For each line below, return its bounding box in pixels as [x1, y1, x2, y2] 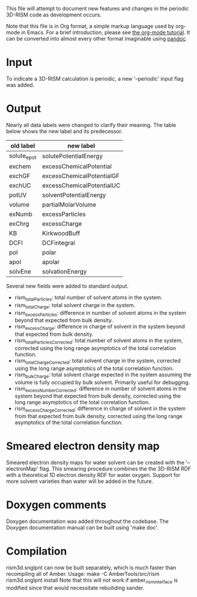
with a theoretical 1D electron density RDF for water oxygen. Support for [6, 472, 181, 479]
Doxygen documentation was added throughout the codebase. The [6, 518, 169, 525]
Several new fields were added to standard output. [6, 282, 129, 290]
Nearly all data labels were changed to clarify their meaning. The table [6, 121, 176, 128]
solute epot [9, 151, 37, 161]
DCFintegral [42, 239, 75, 247]
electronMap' [6, 465, 39, 472]
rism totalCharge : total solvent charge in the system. [14, 301, 135, 310]
